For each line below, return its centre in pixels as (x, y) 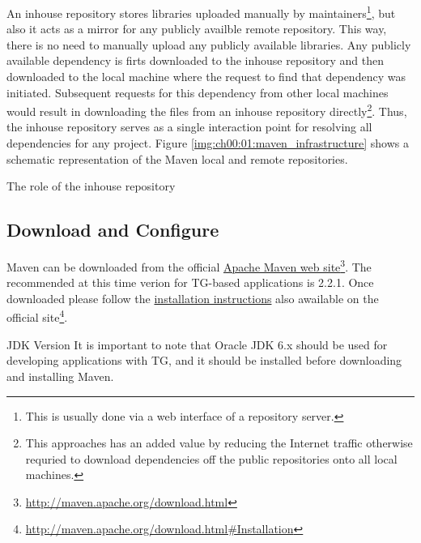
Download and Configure (113, 230)
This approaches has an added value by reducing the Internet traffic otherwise (219, 443)
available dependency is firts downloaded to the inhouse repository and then (195, 60)
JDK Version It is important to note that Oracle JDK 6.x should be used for (197, 344)
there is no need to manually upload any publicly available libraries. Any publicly (209, 44)
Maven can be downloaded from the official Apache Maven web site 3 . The (189, 265)
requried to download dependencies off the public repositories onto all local (211, 458)
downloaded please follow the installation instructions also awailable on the (193, 298)
